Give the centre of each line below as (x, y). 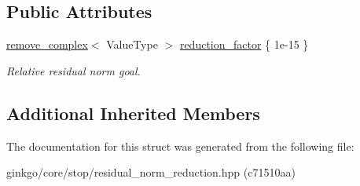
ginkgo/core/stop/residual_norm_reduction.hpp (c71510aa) (151, 172)
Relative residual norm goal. (73, 70)
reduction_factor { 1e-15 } (244, 44)
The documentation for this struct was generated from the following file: (180, 146)
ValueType (132, 44)
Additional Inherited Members (133, 113)
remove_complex (47, 44)
